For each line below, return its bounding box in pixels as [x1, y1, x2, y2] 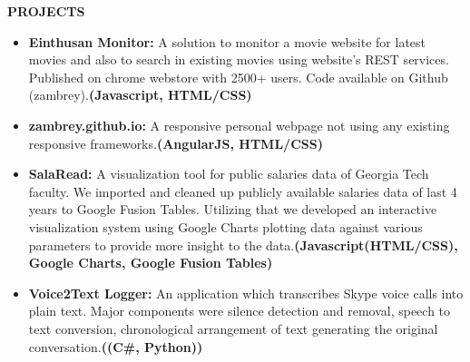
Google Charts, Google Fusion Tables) [28, 253, 273, 272]
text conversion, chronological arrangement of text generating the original [28, 318, 438, 338]
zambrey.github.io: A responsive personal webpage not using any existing [28, 115, 450, 134]
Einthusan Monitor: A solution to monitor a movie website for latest [28, 32, 426, 51]
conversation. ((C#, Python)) [28, 337, 203, 356]
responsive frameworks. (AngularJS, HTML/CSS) [28, 133, 323, 152]
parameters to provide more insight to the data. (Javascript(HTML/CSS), [28, 235, 458, 254]
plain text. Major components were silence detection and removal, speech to [28, 301, 451, 320]
